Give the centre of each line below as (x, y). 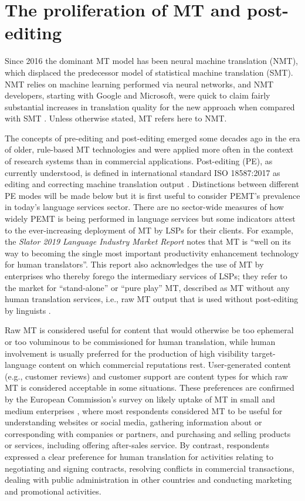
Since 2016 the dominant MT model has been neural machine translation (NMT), (151, 61)
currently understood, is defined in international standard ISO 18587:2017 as (143, 172)
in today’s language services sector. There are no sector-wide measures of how (144, 207)
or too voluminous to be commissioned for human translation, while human (140, 341)
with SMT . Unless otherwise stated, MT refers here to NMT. (116, 118)
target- (263, 353)
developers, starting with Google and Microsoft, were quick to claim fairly (138, 95)
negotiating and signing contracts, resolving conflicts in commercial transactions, (150, 468)
